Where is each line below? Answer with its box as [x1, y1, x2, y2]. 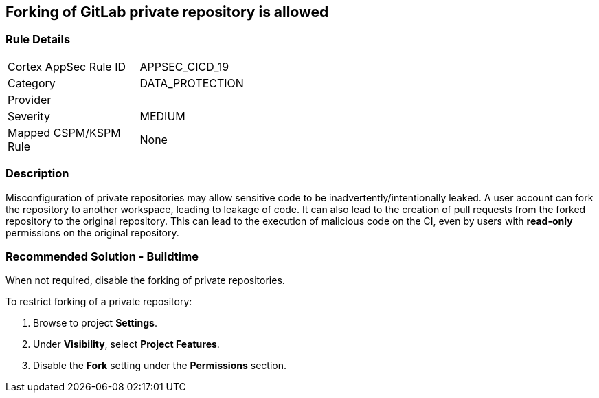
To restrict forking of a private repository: [5, 296, 192, 308]
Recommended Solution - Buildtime [5, 249, 199, 263]
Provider [8, 92, 52, 107]
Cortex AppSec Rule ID [8, 59, 126, 74]
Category [8, 76, 56, 90]
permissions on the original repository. [5, 226, 179, 239]
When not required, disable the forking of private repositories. [5, 274, 285, 287]
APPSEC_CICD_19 [139, 59, 229, 74]
